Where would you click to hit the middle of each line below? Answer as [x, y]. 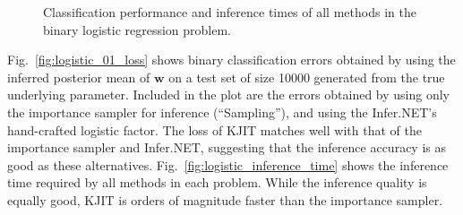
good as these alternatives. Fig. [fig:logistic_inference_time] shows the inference [228, 164]
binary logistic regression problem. [137, 29]
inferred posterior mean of [79, 77]
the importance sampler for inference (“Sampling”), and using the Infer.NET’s [222, 112]
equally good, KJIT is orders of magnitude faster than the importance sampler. [225, 199]
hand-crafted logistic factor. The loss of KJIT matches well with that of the [214, 129]
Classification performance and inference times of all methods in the [230, 12]
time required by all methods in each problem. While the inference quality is [217, 182]
